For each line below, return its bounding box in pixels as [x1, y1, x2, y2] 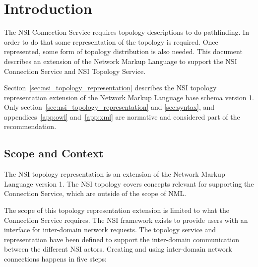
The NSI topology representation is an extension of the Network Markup [4, 169, 225, 179]
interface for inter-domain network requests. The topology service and [4, 224, 216, 235]
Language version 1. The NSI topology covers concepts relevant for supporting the [4, 178, 254, 189]
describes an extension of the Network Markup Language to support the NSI [4, 56, 237, 66]
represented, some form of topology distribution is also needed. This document [4, 46, 243, 57]
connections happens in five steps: [4, 254, 107, 264]
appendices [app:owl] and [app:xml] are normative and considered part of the [4, 111, 240, 122]
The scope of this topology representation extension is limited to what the [4, 205, 229, 215]
